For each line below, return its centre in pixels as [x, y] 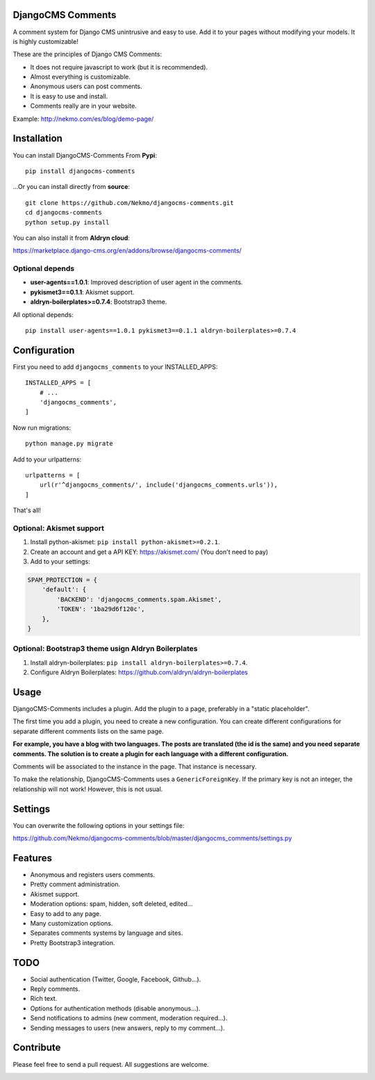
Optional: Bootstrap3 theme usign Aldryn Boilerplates [105, 648]
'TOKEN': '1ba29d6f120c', [101, 609]
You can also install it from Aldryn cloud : [71, 238]
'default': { [64, 590]
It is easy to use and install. [69, 96]
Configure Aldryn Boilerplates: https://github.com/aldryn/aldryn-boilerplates [139, 672]
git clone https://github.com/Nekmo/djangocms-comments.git [130, 203]
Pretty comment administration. [75, 884]
